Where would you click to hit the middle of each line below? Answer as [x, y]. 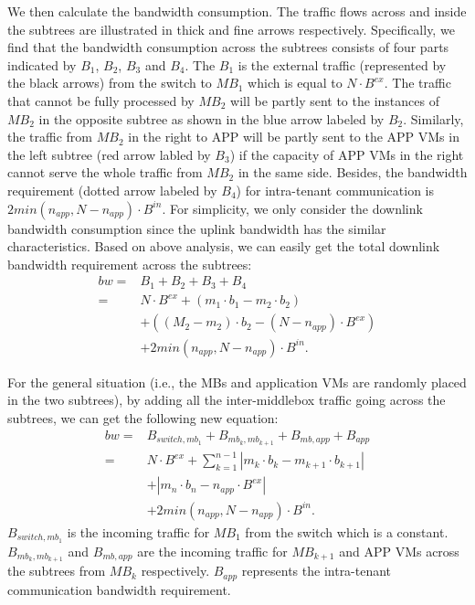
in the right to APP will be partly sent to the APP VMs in [294, 137]
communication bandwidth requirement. [119, 589]
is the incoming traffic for [138, 531]
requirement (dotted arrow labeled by [112, 190]
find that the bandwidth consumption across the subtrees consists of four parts [228, 47]
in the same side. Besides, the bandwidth [353, 172]
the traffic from [50, 137]
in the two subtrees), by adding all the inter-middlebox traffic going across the [227, 400]
